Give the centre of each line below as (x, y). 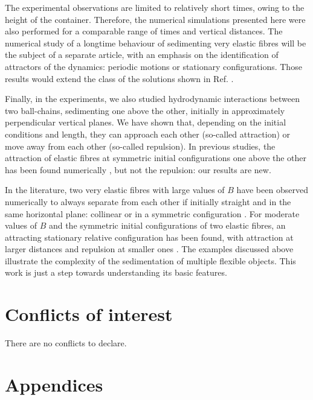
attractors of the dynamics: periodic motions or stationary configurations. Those (153, 66)
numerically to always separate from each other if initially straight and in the (148, 201)
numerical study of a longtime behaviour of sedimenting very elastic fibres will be (156, 43)
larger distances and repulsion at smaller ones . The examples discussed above (149, 249)
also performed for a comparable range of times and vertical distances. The (144, 31)
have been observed (272, 190)
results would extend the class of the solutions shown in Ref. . (119, 78)
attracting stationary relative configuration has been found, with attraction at (149, 237)
